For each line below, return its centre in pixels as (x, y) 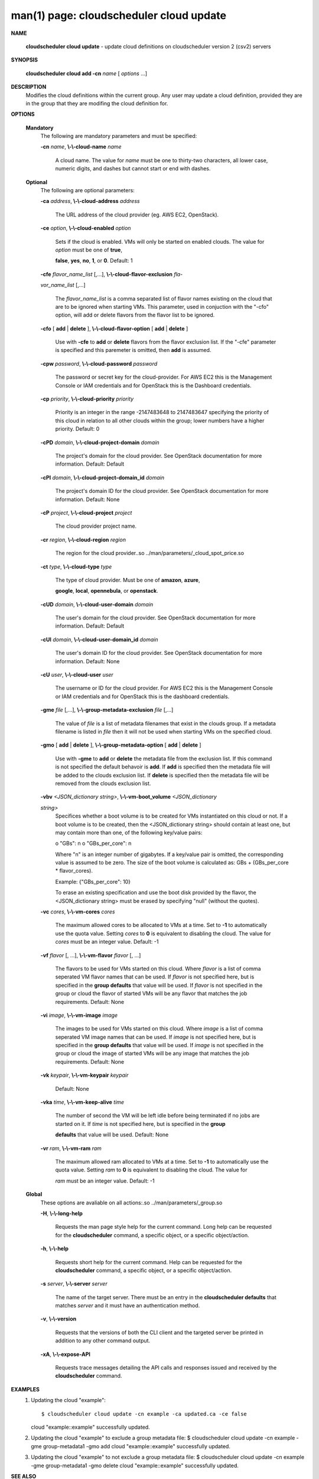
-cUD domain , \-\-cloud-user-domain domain (97, 604)
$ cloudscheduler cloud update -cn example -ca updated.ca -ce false (144, 1414)
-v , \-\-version (58, 1319)
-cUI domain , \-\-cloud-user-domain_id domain (99, 640)
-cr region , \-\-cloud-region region (83, 540)
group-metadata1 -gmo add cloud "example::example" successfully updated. (136, 1446)
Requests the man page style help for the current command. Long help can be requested (163, 1227)
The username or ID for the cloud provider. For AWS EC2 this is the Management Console (164, 688)
